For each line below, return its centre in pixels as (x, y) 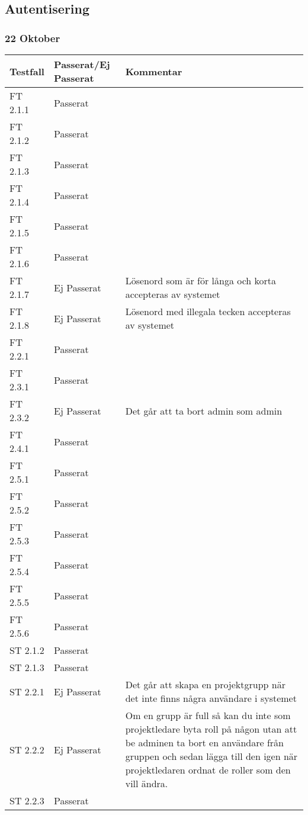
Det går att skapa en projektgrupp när (205, 684)
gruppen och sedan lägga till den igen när (211, 756)
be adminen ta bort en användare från (204, 742)
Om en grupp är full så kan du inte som (208, 715)
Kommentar (154, 71)
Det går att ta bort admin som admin (204, 410)
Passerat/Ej (82, 64)
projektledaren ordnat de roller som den (208, 770)
